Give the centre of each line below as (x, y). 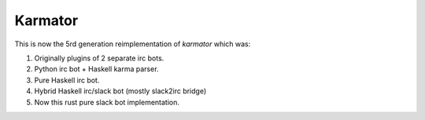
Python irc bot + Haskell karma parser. (96, 69)
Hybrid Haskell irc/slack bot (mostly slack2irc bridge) (120, 91)
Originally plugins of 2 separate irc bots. (99, 58)
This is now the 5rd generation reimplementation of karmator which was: (133, 44)
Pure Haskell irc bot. (67, 80)
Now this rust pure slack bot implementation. (107, 102)
